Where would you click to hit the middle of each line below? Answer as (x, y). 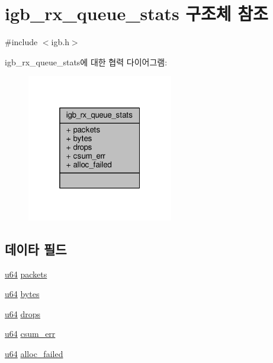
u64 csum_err (30, 334)
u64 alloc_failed (34, 354)
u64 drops (23, 313)
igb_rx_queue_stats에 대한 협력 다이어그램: (86, 61)
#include (21, 42)
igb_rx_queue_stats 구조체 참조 (136, 13)
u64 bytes (22, 294)
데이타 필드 (36, 249)
